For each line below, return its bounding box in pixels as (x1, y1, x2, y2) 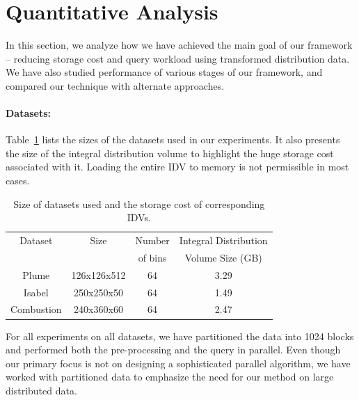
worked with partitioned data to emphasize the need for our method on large (6, 369, 334, 384)
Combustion (10, 302, 62, 317)
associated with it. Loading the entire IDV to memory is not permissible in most (6, 159, 349, 174)
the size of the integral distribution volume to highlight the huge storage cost (6, 145, 334, 160)
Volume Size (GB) (184, 250, 262, 264)
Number (135, 233, 170, 248)
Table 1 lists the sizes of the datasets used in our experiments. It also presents (6, 132, 340, 147)
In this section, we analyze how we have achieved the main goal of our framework (6, 38, 353, 52)
